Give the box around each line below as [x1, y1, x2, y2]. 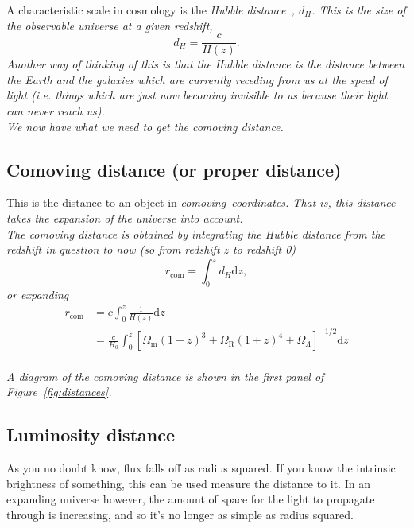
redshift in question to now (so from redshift [6, 241, 220, 258]
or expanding [6, 286, 69, 303]
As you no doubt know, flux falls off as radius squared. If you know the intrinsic [6, 460, 396, 476]
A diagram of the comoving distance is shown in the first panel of [6, 367, 324, 384]
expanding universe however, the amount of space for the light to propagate [6, 491, 375, 507]
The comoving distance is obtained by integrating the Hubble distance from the [6, 225, 386, 242]
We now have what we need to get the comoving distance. [6, 118, 284, 134]
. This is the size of [311, 2, 406, 17]
